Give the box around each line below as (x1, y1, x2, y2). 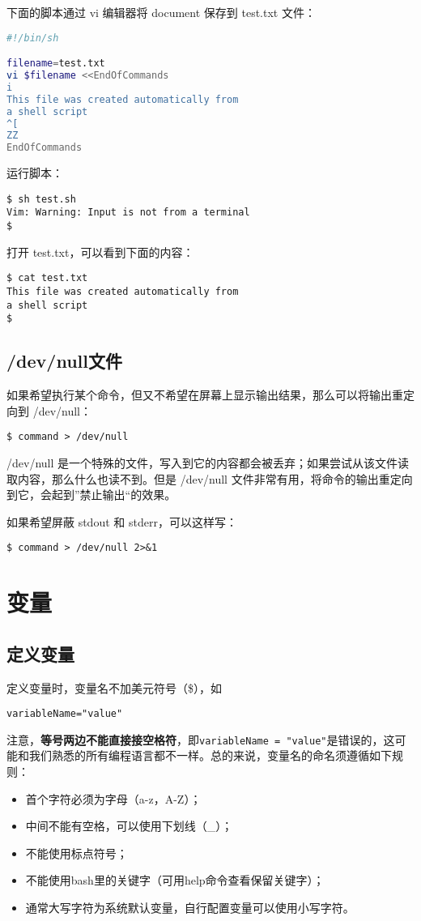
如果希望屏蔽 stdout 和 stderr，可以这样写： (6, 513, 237, 530)
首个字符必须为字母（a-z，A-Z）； (25, 790, 202, 807)
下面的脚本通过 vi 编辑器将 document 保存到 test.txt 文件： (6, 4, 316, 20)
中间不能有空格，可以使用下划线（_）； (25, 817, 233, 834)
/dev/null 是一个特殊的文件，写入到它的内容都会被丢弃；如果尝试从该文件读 (6, 454, 410, 471)
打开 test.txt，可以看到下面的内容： (6, 243, 194, 260)
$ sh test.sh (6, 193, 76, 205)
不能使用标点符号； (25, 844, 128, 861)
